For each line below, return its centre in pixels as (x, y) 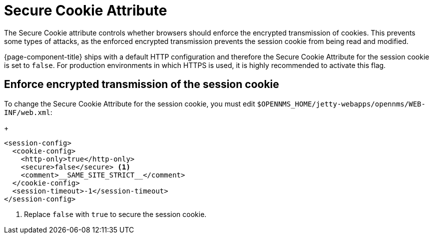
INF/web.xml (27, 112)
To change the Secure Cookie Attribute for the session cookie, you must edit (130, 103)
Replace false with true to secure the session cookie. (115, 214)
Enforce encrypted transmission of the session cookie (142, 84)
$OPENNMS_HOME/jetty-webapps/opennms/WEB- (341, 104)
